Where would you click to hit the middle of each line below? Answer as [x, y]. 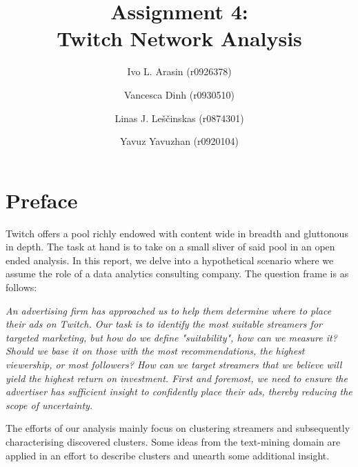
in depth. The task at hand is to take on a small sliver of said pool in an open [170, 247]
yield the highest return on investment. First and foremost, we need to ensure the [177, 378]
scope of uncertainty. [49, 405]
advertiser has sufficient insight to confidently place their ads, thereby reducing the [179, 391]
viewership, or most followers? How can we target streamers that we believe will [174, 364]
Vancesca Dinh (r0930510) [179, 94]
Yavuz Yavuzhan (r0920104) [179, 141]
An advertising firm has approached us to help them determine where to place [169, 310]
